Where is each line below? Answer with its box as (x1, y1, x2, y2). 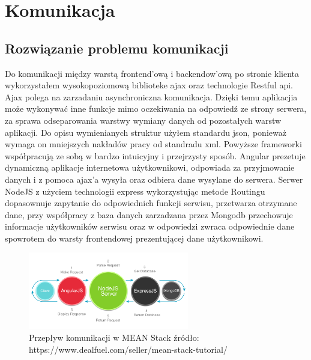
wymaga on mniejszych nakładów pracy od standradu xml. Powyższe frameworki (5, 138, 302, 150)
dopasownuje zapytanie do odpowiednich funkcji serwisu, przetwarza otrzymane (5, 197, 297, 209)
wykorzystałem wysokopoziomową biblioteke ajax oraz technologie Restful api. (5, 79, 294, 91)
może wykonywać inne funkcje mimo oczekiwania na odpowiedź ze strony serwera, (5, 102, 307, 115)
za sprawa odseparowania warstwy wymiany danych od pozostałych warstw (5, 114, 282, 126)
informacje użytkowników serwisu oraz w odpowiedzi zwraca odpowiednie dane (5, 220, 295, 233)
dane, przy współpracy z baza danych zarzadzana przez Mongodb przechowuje (5, 208, 293, 221)
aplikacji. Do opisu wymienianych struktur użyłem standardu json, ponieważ (5, 126, 286, 138)
